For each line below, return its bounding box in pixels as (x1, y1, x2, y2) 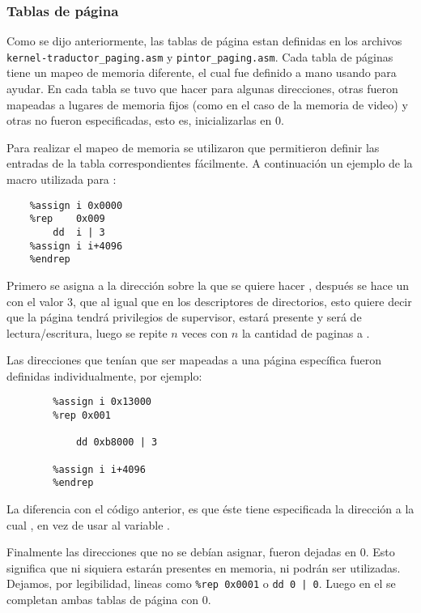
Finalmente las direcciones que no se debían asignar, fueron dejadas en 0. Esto (6, 543, 395, 560)
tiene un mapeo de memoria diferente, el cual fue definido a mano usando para (6, 64, 397, 81)
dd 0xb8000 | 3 (75, 436, 158, 449)
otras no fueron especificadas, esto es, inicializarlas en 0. (6, 112, 284, 129)
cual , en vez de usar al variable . (6, 516, 170, 533)
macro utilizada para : (6, 171, 117, 188)
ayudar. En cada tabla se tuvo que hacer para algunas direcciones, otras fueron (6, 80, 398, 97)
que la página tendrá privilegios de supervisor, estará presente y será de (6, 309, 362, 326)
